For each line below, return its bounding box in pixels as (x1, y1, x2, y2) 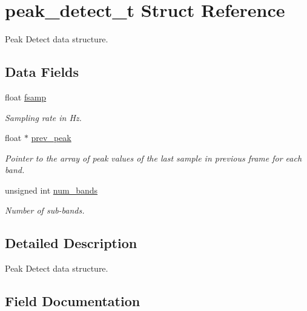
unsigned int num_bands (5, 183, 98, 196)
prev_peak (31, 131, 71, 144)
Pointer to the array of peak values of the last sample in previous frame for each (5, 151, 302, 164)
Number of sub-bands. (5, 204, 85, 217)
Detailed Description (5, 234, 137, 252)
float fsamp (5, 90, 47, 103)
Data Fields (5, 62, 79, 81)
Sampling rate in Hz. (5, 111, 82, 123)
